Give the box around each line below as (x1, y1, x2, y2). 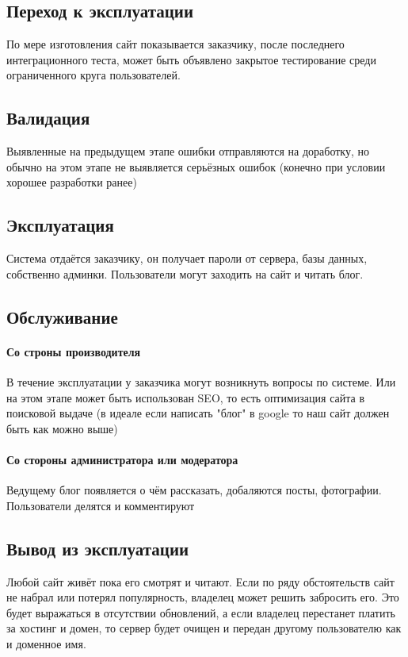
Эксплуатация (6, 213, 114, 237)
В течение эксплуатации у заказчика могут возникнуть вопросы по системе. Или (6, 373, 396, 390)
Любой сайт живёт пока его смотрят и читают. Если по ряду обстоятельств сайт (6, 573, 395, 590)
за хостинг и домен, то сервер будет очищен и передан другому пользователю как (6, 620, 402, 636)
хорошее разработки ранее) (6, 174, 137, 190)
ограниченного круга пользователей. (6, 67, 181, 83)
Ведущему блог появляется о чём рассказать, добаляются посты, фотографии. (6, 482, 382, 498)
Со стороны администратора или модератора (6, 451, 238, 467)
